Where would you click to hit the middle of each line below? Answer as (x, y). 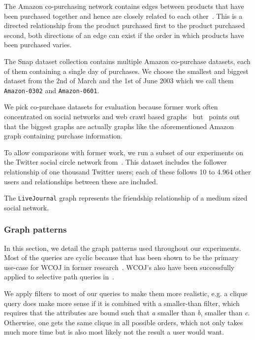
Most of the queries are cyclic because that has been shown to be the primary (121, 257)
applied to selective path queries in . (59, 277)
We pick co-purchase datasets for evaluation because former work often (111, 107)
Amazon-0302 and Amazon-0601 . (52, 90)
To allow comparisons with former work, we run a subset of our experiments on (124, 152)
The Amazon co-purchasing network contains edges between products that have (124, 6)
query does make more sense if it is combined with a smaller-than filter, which (122, 303)
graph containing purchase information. (63, 136)
